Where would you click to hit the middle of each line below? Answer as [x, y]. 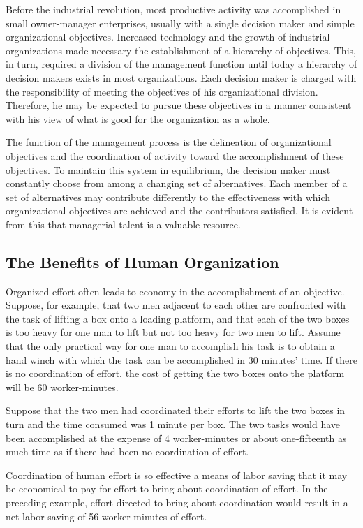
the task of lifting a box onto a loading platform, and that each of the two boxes [178, 318]
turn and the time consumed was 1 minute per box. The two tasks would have [173, 424]
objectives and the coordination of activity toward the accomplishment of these [175, 155]
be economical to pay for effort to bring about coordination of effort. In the [167, 489]
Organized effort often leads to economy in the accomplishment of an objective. [175, 291]
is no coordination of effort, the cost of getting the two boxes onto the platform [175, 373]
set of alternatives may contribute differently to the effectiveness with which [168, 197]
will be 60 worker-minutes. [62, 387]
